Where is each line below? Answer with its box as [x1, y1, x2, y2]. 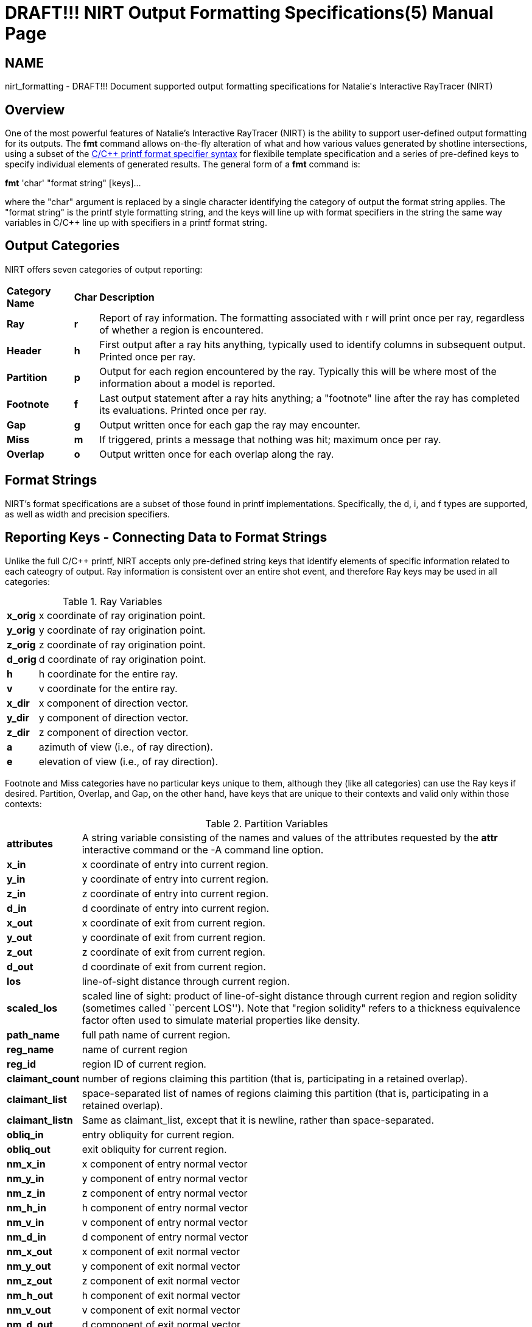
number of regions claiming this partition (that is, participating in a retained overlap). [82, 1072, 468, 1085]
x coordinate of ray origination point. [38, 609, 206, 621]
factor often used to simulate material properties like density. [82, 1014, 360, 1026]
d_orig [7, 653, 37, 665]
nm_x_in [7, 1157, 46, 1170]
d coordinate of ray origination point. [38, 653, 206, 665]
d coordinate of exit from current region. [82, 960, 266, 973]
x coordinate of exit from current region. [82, 916, 265, 929]
